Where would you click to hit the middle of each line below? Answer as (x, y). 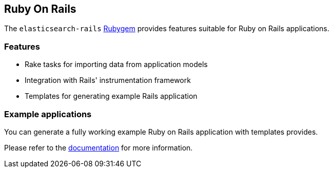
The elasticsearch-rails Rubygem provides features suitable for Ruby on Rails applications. (167, 29)
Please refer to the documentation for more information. (99, 147)
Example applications (48, 114)
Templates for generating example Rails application (111, 96)
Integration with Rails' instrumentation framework (108, 80)
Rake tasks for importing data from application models (116, 64)
